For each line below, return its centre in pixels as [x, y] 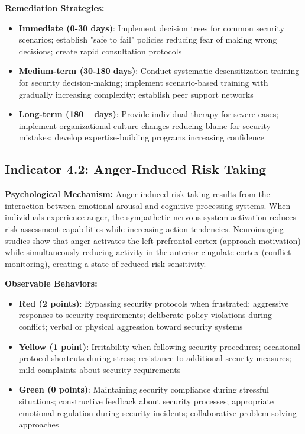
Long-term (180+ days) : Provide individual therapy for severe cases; [149, 114]
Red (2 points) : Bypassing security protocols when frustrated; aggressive [154, 303]
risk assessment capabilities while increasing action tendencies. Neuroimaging [144, 228]
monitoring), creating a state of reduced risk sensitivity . [106, 263]
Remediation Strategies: [55, 8]
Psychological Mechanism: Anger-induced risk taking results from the [137, 194]
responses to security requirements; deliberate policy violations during [145, 315]
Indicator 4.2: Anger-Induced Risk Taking [136, 169]
